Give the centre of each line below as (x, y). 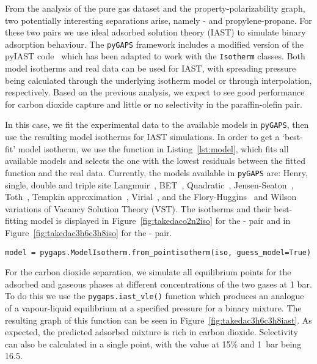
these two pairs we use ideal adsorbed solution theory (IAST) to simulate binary (155, 32)
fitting (16, 221)
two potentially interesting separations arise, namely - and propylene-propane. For (158, 20)
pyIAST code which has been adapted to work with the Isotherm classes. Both (155, 56)
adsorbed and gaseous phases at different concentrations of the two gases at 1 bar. (158, 284)
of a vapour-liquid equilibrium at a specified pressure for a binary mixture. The (153, 308)
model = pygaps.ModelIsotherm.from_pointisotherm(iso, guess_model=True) (158, 252)
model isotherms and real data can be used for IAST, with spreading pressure (151, 68)
